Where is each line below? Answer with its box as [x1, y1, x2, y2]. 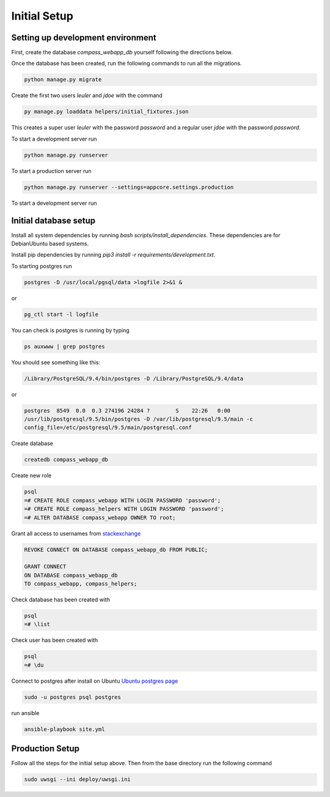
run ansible [11, 709, 40, 716]
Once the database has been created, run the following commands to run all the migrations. [11, 60, 242, 67]
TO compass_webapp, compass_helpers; [24, 581, 137, 587]
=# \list [24, 621, 51, 628]
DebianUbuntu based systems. [11, 240, 89, 248]
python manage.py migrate [24, 76, 102, 83]
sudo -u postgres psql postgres [24, 694, 122, 700]
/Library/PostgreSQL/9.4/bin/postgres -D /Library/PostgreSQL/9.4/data [24, 375, 244, 382]
